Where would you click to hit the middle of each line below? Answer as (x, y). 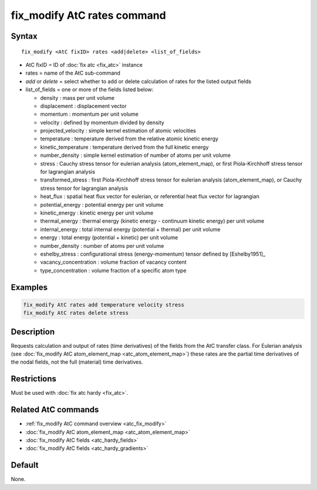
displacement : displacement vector (83, 106)
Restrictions (34, 379)
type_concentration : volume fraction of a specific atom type (113, 270)
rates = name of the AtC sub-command (73, 73)
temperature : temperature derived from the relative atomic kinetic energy (129, 139)
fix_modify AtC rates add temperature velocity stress (104, 305)
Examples (29, 287)
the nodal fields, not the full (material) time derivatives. (77, 362)
